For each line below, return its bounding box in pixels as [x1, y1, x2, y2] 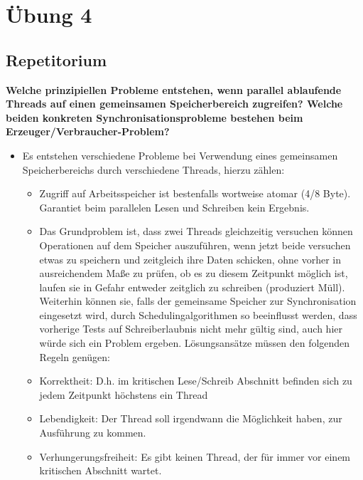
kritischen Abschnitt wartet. [39, 463, 162, 478]
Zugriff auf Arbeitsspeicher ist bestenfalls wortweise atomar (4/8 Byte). [39, 186, 351, 201]
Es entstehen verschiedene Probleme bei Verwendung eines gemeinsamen [22, 147, 338, 162]
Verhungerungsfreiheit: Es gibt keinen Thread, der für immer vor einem [39, 449, 351, 464]
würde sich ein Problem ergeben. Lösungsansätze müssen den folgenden [39, 335, 350, 350]
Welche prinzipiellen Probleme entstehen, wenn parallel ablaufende [6, 82, 342, 97]
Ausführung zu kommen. [39, 425, 146, 440]
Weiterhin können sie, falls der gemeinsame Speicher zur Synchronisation [39, 293, 357, 308]
